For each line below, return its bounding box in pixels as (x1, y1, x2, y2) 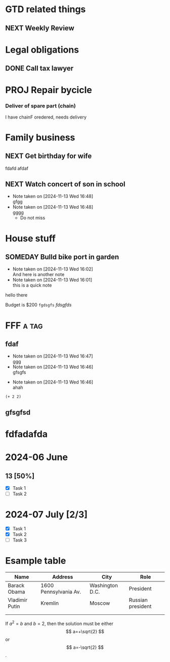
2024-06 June (5, 452, 68, 463)
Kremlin (40, 600, 59, 607)
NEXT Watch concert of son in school (5, 180, 125, 188)
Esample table (5, 555, 66, 567)
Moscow (89, 600, 110, 607)
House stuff (5, 232, 56, 244)
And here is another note (12, 271, 65, 278)
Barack (8, 582, 25, 589)
